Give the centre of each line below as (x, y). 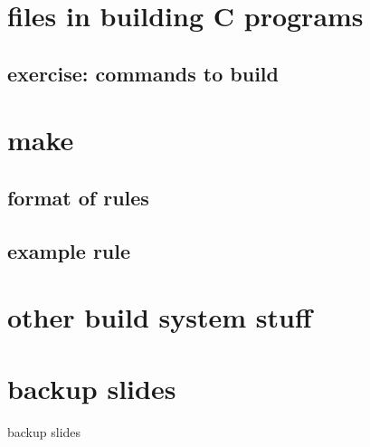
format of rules (78, 197)
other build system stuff (160, 317)
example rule (69, 250)
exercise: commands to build (143, 73)
